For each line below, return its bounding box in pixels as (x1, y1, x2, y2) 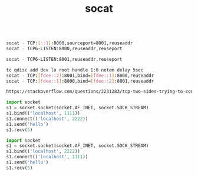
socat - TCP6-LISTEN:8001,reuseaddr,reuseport (6, 56, 123, 62)
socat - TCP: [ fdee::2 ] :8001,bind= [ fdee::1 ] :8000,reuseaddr (6, 73, 154, 79)
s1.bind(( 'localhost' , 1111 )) (6, 110, 81, 116)
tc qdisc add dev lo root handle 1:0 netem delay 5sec (6, 67, 144, 73)
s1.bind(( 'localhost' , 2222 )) (6, 148, 81, 155)
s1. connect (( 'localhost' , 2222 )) (6, 116, 88, 122)
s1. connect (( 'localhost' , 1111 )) (6, 154, 88, 160)
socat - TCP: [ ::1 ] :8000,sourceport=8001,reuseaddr (6, 40, 133, 46)
